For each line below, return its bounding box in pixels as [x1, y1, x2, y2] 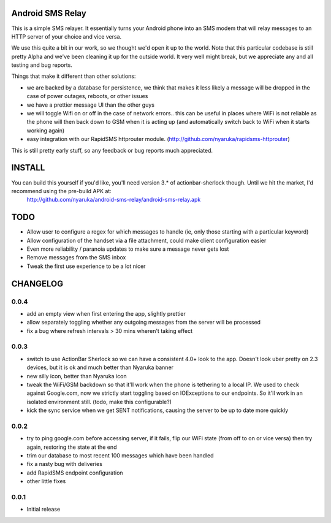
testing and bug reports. [11, 61, 73, 69]
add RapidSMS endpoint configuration [26, 469, 123, 476]
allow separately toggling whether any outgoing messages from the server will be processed [26, 319, 261, 326]
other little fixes [26, 478, 66, 485]
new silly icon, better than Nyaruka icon [26, 372, 127, 380]
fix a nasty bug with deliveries [26, 460, 102, 468]
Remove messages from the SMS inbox [26, 254, 126, 261]
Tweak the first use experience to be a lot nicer [26, 262, 146, 270]
